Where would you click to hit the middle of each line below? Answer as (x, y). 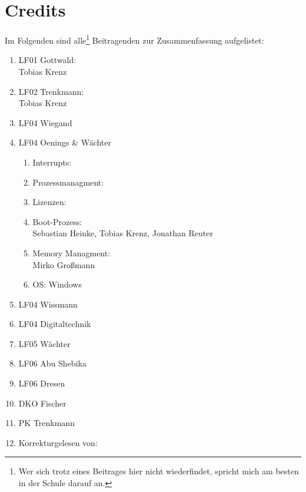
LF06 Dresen (42, 383)
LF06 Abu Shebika (52, 363)
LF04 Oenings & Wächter (65, 142)
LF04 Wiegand (45, 122)
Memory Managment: (71, 252)
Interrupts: (52, 162)
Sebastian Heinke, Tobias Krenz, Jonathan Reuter (123, 233)
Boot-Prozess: (57, 221)
